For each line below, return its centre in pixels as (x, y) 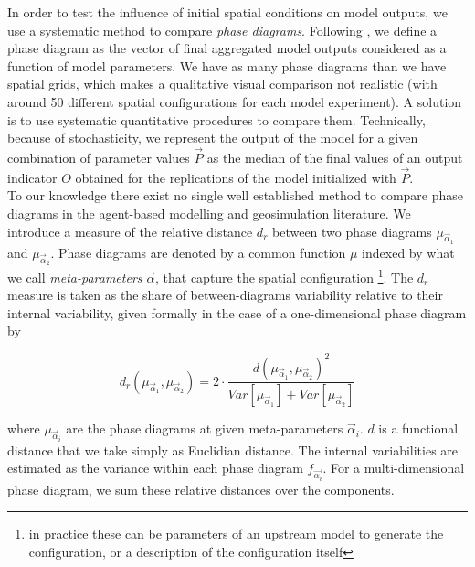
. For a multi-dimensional (394, 468)
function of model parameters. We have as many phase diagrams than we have (227, 65)
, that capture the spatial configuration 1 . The (284, 275)
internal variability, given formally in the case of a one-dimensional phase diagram (237, 312)
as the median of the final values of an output (335, 157)
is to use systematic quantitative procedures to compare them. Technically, (216, 119)
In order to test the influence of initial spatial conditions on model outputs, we (227, 12)
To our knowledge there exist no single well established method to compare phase (236, 195)
